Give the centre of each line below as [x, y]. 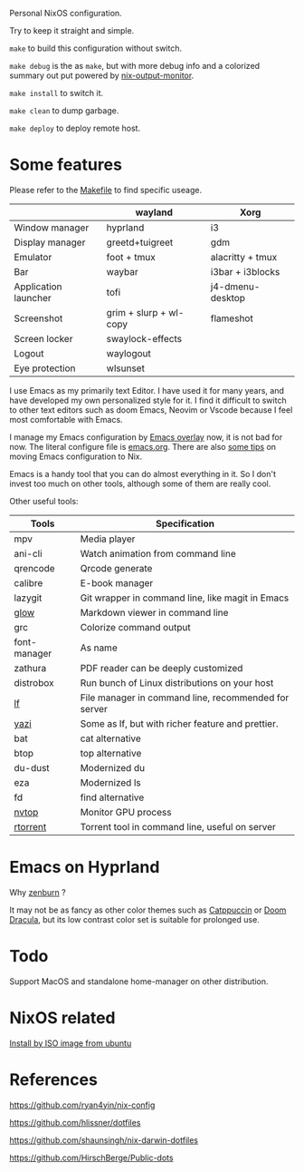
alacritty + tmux [244, 257]
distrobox [34, 682]
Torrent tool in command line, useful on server [178, 826]
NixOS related [62, 1018]
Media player [108, 539]
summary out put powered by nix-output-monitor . [102, 75]
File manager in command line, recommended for [185, 698]
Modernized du [113, 767]
